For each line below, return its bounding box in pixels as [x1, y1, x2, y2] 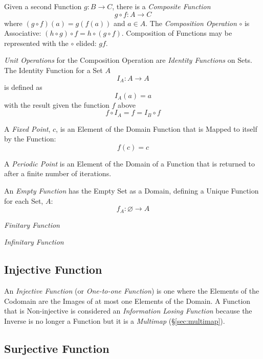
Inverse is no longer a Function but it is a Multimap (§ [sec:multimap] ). [4, 315, 225, 326]
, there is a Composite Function [112, 1, 211, 11]
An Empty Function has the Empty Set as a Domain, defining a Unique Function [4, 185, 259, 196]
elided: [76, 37, 97, 48]
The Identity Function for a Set [4, 64, 103, 75]
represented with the [4, 37, 69, 48]
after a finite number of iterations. [4, 168, 112, 179]
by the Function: [4, 133, 56, 144]
